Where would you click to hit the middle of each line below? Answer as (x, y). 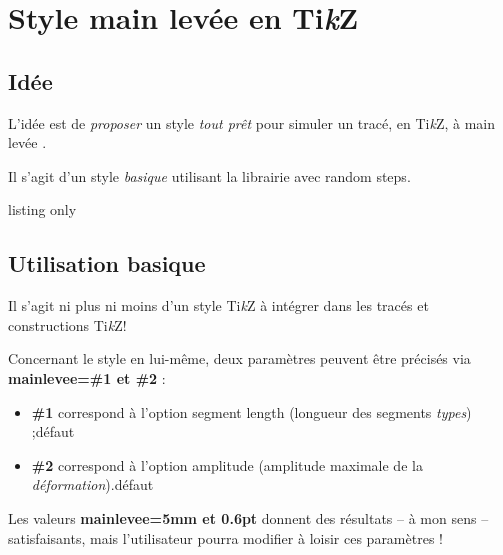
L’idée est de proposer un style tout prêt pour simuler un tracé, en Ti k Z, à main (252, 122)
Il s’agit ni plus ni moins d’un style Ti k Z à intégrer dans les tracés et (218, 305)
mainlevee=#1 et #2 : (87, 377)
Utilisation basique (107, 263)
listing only (42, 209)
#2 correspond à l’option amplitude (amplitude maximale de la (227, 464)
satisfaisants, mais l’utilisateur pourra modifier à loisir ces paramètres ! (225, 537)
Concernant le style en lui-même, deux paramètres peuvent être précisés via (239, 358)
